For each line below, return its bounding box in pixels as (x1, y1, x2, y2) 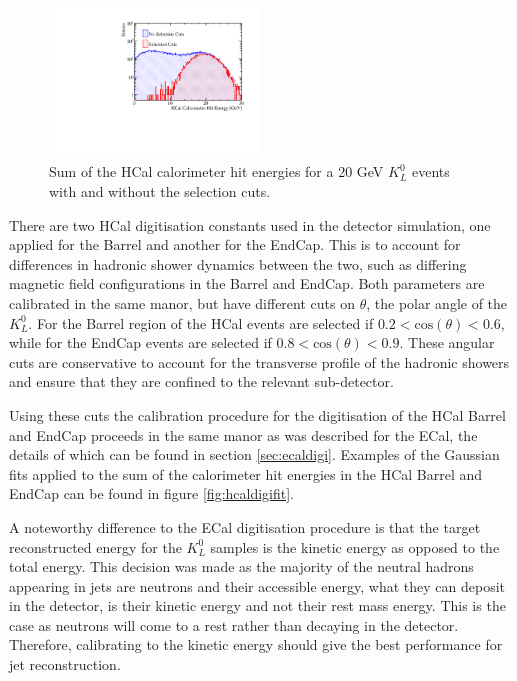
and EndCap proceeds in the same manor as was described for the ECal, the (9, 424, 478, 445)
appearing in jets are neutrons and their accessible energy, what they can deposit (9, 575, 506, 596)
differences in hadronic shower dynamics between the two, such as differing (9, 253, 467, 274)
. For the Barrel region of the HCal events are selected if (28, 312, 374, 333)
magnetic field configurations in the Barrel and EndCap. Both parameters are (9, 273, 485, 294)
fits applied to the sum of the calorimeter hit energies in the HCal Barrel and (9, 463, 483, 484)
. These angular (399, 332, 495, 353)
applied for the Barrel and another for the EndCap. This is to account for (9, 234, 461, 255)
